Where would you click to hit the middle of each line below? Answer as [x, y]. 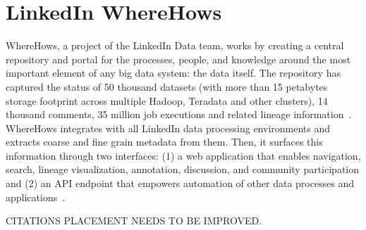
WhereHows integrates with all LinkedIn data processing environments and [168, 128]
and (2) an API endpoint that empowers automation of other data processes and [180, 183]
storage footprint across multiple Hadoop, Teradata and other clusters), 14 [167, 100]
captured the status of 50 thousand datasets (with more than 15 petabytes [167, 86]
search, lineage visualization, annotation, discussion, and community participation [183, 169]
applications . [36, 197]
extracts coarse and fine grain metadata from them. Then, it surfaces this [164, 142]
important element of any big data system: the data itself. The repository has [173, 73]
